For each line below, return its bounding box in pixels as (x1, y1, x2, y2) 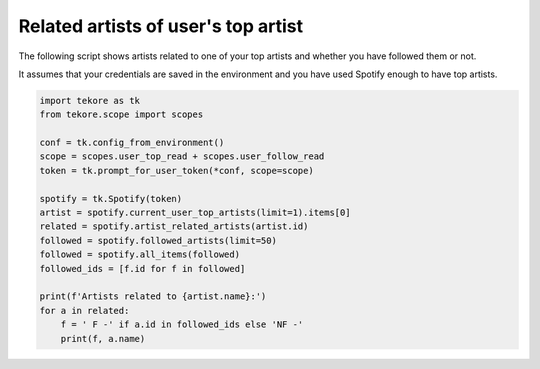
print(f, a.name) (60, 333, 146, 344)
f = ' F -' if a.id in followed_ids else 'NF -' (60, 319, 304, 330)
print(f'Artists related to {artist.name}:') (39, 291, 267, 302)
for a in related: (39, 305, 130, 316)
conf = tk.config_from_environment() (39, 137, 225, 149)
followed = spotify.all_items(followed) (39, 249, 240, 260)
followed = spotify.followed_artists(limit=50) (39, 235, 277, 246)
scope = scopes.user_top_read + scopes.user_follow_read (39, 151, 325, 162)
